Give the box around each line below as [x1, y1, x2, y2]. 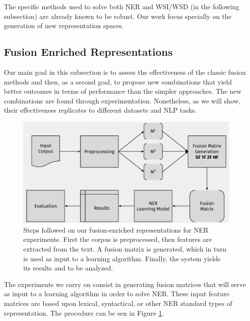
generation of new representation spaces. [4, 20, 124, 31]
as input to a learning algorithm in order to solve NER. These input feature [4, 288, 230, 299]
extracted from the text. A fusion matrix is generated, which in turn [23, 244, 227, 253]
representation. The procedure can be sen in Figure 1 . [4, 307, 164, 318]
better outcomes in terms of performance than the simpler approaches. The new [4, 86, 242, 96]
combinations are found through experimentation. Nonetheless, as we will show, [4, 95, 241, 105]
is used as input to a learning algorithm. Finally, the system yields [23, 253, 221, 263]
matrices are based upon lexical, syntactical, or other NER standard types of [4, 298, 233, 308]
